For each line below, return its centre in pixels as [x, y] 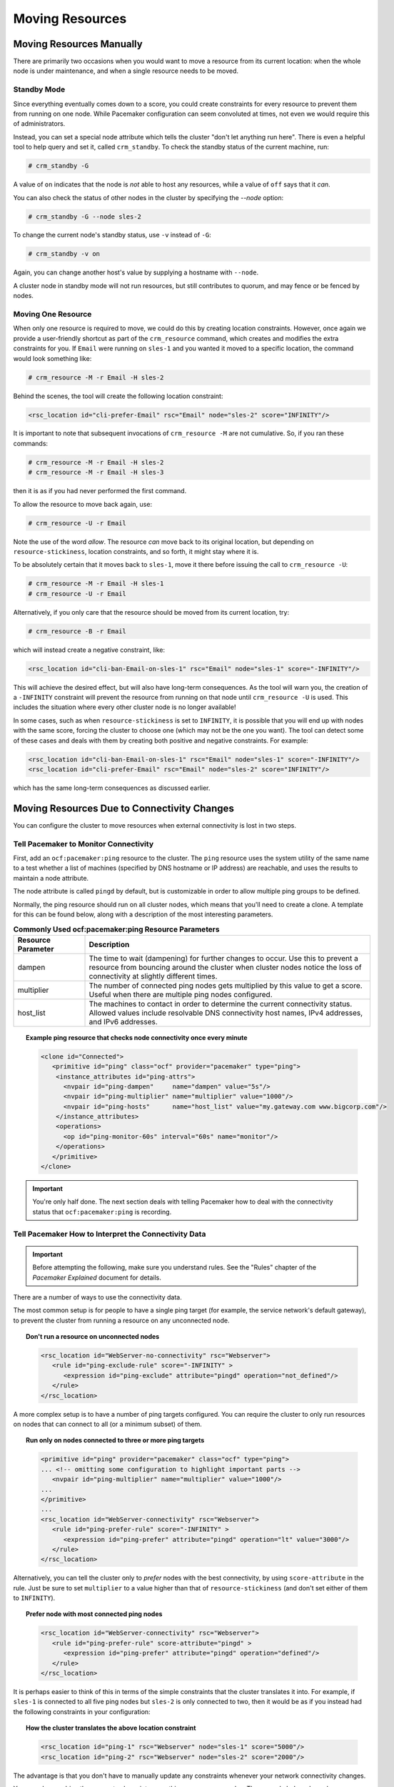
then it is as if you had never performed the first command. [100, 491]
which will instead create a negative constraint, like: [89, 650]
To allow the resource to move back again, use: [83, 504]
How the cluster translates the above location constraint [111, 1728]
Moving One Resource [52, 314]
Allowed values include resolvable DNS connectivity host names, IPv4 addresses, [226, 1013]
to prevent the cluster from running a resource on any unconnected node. [121, 1320]
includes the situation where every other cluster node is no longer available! [125, 707]
